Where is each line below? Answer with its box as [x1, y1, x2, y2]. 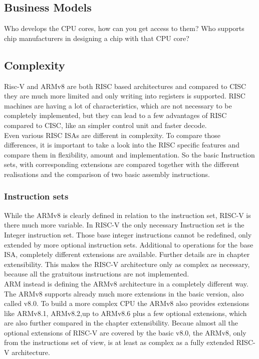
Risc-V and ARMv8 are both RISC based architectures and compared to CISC [4, 80, 246, 91]
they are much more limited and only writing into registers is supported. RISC [4, 90, 245, 101]
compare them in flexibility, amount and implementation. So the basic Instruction [4, 149, 255, 159]
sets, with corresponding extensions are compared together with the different [4, 159, 239, 169]
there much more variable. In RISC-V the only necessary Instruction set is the [4, 219, 244, 230]
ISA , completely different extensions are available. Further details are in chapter [4, 249, 250, 259]
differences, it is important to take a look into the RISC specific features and [4, 139, 239, 150]
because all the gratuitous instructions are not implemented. [4, 268, 189, 279]
